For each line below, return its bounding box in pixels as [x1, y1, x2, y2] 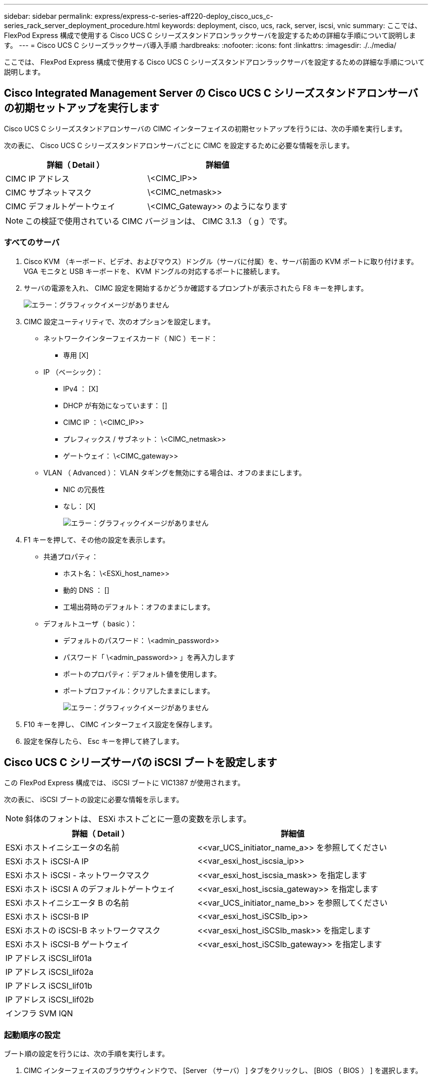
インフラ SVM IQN [5, 1008, 73, 1019]
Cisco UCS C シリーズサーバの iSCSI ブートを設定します [4, 756, 277, 769]
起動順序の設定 [4, 1030, 61, 1040]
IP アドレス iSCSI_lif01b [5, 981, 92, 991]
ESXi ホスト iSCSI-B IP [5, 912, 89, 922]
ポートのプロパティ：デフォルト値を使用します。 [63, 669, 221, 678]
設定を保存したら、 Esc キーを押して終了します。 [24, 736, 183, 745]
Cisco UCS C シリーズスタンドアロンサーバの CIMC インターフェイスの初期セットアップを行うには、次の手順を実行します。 [4, 124, 407, 133]
